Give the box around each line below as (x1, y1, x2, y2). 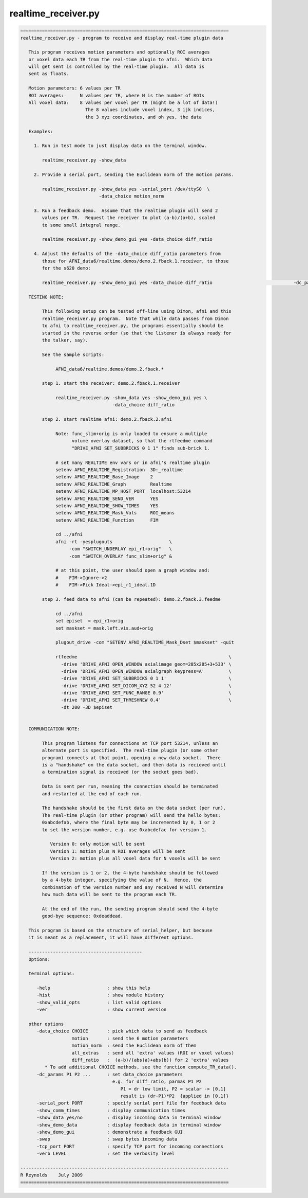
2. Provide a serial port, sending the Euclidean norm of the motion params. (33, 171, 235, 177)
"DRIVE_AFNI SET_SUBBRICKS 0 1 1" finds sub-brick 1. (71, 445, 210, 451)
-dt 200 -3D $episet (61, 704, 113, 710)
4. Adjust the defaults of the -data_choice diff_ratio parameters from (33, 251, 221, 257)
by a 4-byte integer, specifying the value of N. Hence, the (42, 877, 202, 883)
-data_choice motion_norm (99, 193, 164, 199)
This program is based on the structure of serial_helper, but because (28, 927, 213, 933)
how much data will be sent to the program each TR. (42, 891, 178, 898)
